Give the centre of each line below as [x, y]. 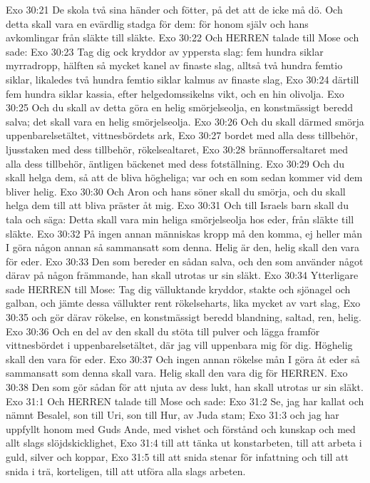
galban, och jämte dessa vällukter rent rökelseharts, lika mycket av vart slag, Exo [183, 303]
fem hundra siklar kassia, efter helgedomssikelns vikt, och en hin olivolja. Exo [175, 93]
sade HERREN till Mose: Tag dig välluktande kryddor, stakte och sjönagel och [178, 289]
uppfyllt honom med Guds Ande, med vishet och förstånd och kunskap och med [181, 428]
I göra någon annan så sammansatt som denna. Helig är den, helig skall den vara [183, 247]
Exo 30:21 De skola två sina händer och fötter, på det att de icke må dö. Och [174, 9]
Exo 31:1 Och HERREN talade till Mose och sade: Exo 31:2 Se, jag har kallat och [185, 401]
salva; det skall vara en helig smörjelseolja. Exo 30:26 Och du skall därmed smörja [185, 121]
